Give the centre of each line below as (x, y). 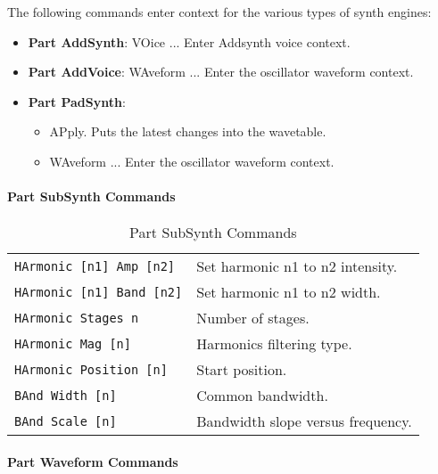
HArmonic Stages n (77, 318)
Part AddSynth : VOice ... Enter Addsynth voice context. (189, 41)
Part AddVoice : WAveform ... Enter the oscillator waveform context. (221, 72)
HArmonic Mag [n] (73, 343)
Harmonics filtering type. (274, 344)
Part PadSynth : (77, 101)
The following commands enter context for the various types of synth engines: (219, 12)
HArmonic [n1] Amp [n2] (95, 266)
